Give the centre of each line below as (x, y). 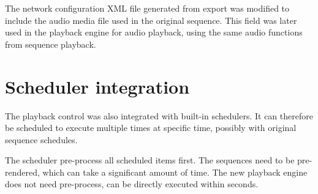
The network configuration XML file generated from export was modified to (147, 8)
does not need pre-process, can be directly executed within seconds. (132, 184)
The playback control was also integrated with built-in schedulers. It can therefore (159, 115)
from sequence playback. (51, 44)
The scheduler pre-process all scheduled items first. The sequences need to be (150, 160)
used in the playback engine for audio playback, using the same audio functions (154, 32)
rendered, (22, 172)
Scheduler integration (97, 86)
